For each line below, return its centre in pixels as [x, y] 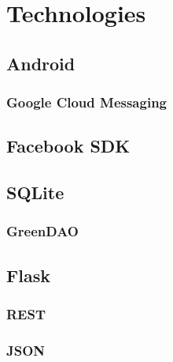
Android [41, 63]
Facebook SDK [68, 146]
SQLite [35, 192]
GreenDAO [42, 231]
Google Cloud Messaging [87, 102]
